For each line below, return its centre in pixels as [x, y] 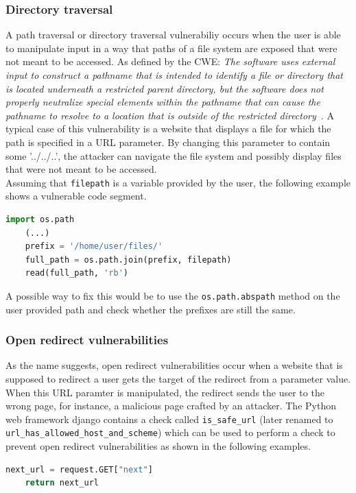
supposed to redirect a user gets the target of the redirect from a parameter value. [178, 379]
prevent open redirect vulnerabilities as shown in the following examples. [158, 446]
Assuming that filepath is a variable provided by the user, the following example [178, 182]
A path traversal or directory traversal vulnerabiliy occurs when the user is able [173, 35]
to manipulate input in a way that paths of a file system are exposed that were [171, 48]
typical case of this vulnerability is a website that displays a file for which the [168, 129]
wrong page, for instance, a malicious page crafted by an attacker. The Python [171, 406]
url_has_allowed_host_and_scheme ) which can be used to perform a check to [170, 432]
